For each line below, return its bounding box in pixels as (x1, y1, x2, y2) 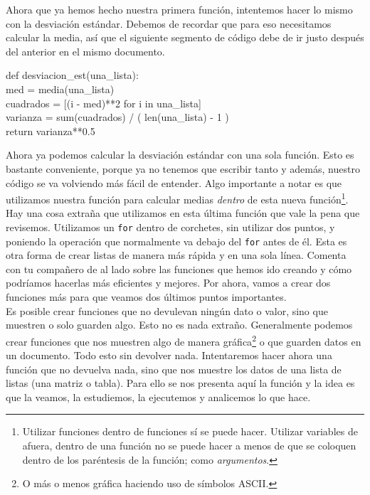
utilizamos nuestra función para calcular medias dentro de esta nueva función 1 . (6, 190, 349, 206)
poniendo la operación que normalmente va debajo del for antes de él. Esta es (6, 233, 347, 248)
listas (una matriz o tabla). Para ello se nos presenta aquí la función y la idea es (6, 376, 355, 390)
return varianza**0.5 (6, 123, 95, 138)
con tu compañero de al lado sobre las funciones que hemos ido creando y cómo (6, 261, 352, 276)
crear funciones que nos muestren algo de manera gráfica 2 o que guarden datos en (6, 331, 361, 348)
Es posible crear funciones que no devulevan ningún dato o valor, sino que (6, 303, 328, 318)
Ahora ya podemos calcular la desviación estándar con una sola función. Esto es (6, 147, 354, 162)
